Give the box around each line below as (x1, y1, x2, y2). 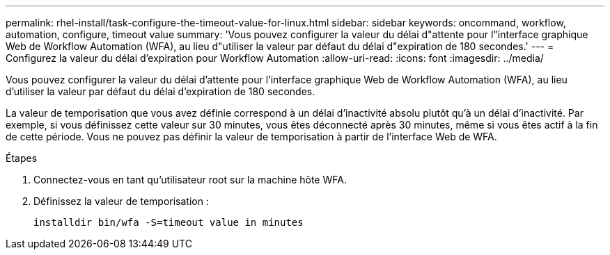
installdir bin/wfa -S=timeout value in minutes (33, 217, 304, 228)
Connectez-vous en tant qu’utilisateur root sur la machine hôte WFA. (33, 174, 347, 186)
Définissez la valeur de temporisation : (33, 195, 209, 207)
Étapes (6, 152, 38, 164)
